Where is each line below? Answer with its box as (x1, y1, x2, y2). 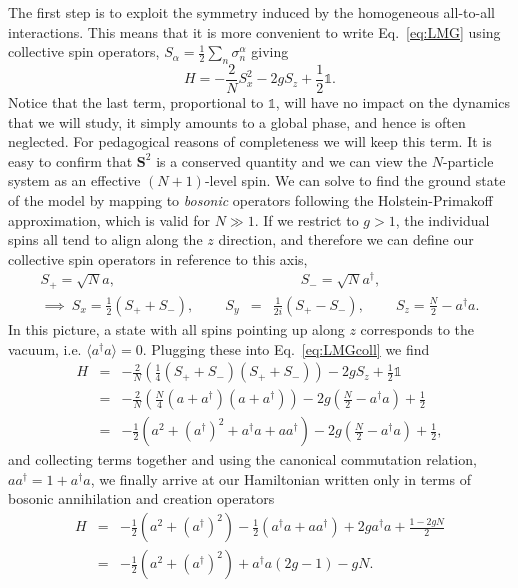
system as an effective (8, 170, 141, 191)
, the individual (395, 209, 490, 230)
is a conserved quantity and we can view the (156, 150, 427, 171)
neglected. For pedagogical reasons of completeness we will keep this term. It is (8, 131, 492, 152)
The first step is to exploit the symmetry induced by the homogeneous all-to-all (8, 2, 495, 22)
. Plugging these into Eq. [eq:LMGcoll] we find (142, 338, 430, 359)
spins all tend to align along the (8, 229, 203, 250)
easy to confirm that (8, 150, 133, 171)
